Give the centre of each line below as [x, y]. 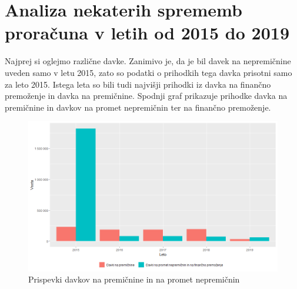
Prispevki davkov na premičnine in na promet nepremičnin [134, 279]
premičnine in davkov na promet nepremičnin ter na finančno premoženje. [138, 107]
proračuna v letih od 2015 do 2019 [147, 33]
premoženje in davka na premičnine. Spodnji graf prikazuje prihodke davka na [146, 96]
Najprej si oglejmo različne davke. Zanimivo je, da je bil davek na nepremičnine [148, 61]
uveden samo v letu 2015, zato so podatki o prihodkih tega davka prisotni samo [148, 72]
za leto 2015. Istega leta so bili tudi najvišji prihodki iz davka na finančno [138, 84]
